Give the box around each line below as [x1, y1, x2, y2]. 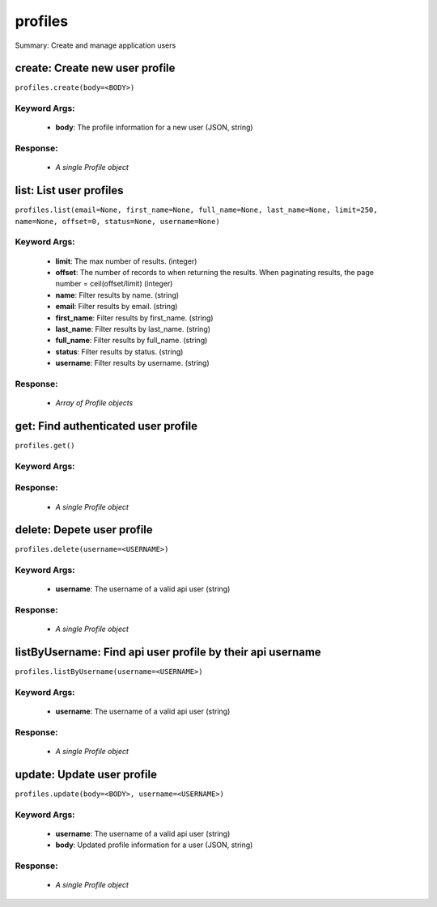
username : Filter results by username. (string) [55, 358, 210, 368]
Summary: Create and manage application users [15, 40, 176, 50]
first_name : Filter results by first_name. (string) [55, 312, 214, 323]
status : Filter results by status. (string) [55, 346, 184, 356]
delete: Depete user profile [15, 523, 153, 537]
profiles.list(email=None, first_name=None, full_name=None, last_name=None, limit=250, [15, 206, 378, 214]
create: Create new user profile [15, 61, 176, 75]
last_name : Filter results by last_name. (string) [55, 324, 210, 333]
